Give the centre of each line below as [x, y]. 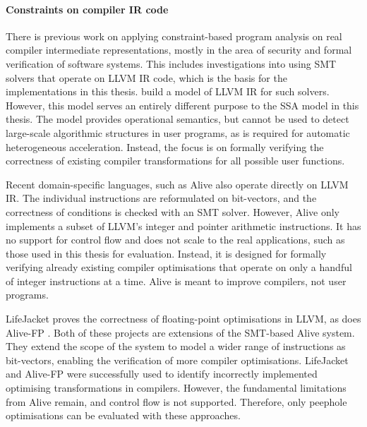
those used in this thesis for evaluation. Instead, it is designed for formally [166, 253]
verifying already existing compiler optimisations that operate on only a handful [179, 267]
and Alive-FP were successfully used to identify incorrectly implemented [162, 374]
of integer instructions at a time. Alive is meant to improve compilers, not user [176, 281]
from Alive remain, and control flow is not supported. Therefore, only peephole [176, 401]
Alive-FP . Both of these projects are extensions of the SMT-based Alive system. [180, 332]
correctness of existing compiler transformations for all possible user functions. [175, 161]
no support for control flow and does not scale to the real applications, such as [175, 240]
